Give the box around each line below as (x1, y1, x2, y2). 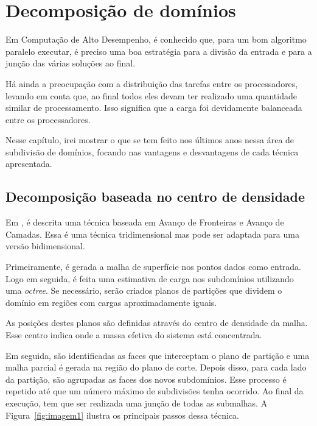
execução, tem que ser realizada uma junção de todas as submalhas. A (5, 396, 268, 409)
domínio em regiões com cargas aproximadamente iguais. (5, 296, 217, 308)
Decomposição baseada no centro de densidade (5, 187, 305, 206)
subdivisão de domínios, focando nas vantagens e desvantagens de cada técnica (5, 145, 299, 158)
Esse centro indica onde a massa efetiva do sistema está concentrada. (5, 328, 262, 341)
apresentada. (5, 157, 52, 170)
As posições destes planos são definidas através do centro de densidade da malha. (5, 316, 308, 329)
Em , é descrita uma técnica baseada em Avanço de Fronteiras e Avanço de (5, 216, 284, 229)
